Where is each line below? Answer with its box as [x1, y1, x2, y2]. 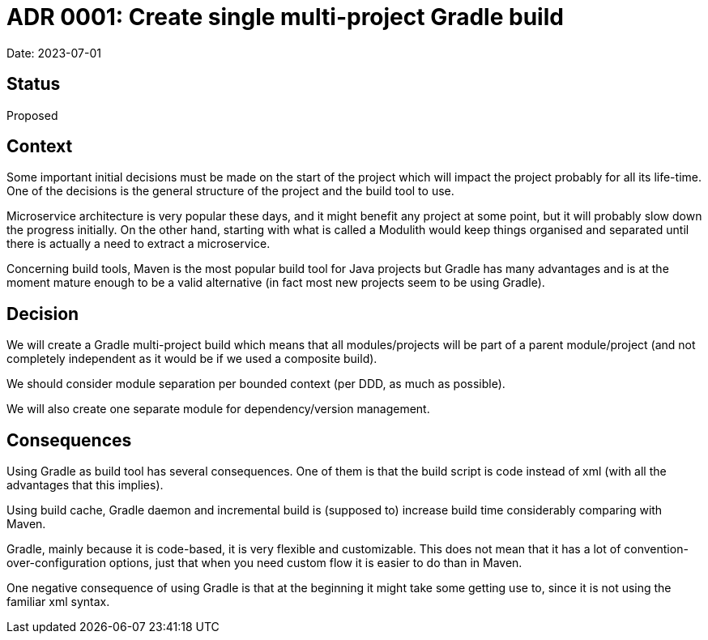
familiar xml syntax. [6, 595, 110, 609]
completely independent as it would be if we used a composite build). [6, 352, 377, 366]
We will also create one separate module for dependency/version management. [6, 402, 430, 416]
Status [6, 74, 61, 95]
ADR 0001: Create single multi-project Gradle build [6, 3, 564, 31]
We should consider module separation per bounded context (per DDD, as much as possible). [6, 377, 505, 391]
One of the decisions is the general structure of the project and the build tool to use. [6, 184, 454, 198]
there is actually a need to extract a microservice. [6, 237, 271, 251]
